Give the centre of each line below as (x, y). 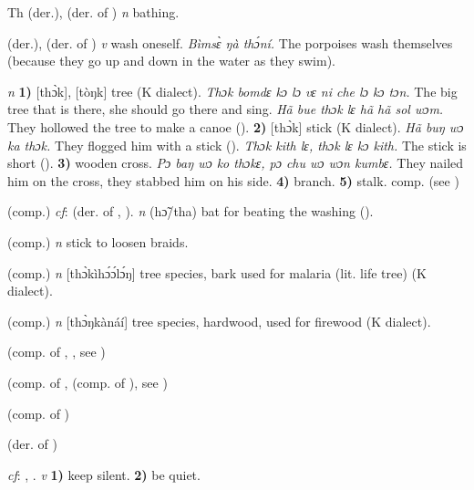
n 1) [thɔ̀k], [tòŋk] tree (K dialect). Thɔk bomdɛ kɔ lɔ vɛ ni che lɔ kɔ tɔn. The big (232, 91)
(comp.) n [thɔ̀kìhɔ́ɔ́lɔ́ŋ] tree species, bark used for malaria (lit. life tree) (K (217, 272)
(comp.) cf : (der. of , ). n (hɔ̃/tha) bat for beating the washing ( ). (191, 211)
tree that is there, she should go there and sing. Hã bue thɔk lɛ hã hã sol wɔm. (226, 109)
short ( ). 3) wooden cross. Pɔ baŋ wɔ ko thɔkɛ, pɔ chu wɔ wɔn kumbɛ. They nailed (236, 163)
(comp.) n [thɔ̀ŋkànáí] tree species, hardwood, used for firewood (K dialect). (219, 321)
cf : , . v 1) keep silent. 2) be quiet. (104, 474)
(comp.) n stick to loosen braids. (98, 241)
